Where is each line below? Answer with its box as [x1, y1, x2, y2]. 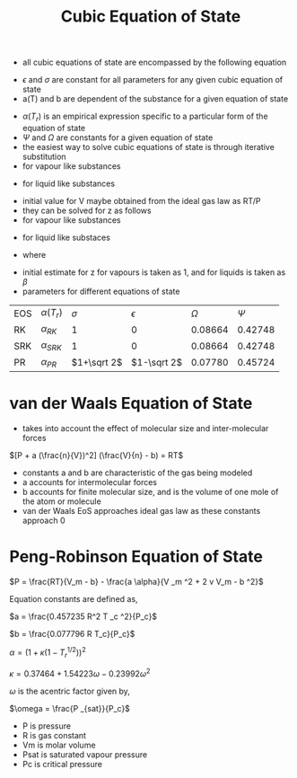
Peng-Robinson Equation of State [9, 546, 263, 567]
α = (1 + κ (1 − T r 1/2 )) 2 [9, 645, 87, 660]
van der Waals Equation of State [9, 393, 253, 413]
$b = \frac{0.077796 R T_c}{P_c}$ [9, 628, 135, 639]
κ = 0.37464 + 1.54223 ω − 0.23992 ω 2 [9, 667, 151, 679]
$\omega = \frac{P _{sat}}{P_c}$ [9, 703, 130, 713]
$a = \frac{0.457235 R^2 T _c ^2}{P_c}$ [9, 611, 158, 622]
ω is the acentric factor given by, [9, 685, 130, 696]
